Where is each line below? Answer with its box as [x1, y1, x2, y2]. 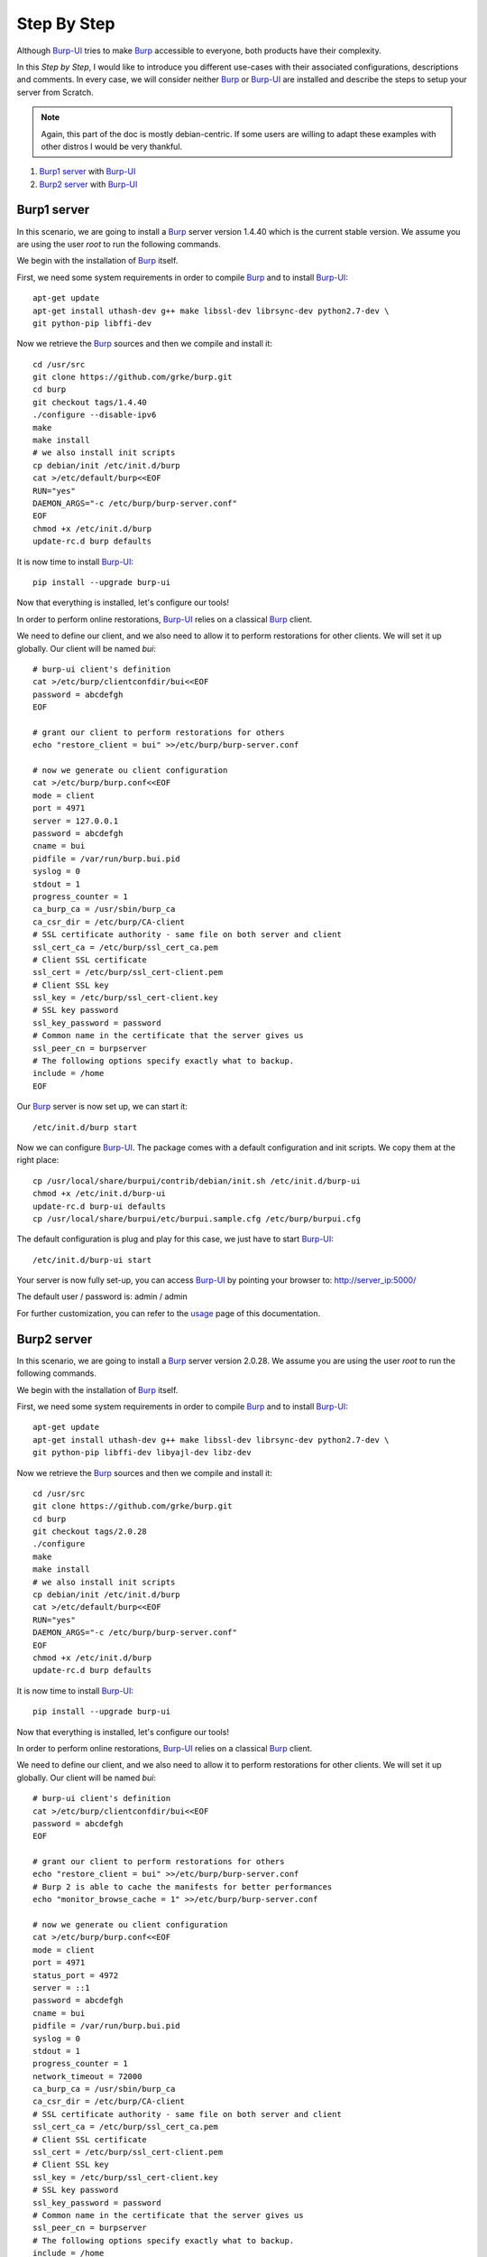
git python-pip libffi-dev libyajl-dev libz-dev [32, 1447, 252, 1458]
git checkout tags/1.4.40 [32, 397, 148, 407]
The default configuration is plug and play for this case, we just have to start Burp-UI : [16, 1233, 334, 1245]
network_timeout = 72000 [32, 2071, 142, 2081]
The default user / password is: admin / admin [16, 1291, 188, 1302]
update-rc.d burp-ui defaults [32, 1201, 167, 1212]
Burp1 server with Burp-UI [39, 166, 136, 177]
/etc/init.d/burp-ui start [32, 1255, 152, 1265]
